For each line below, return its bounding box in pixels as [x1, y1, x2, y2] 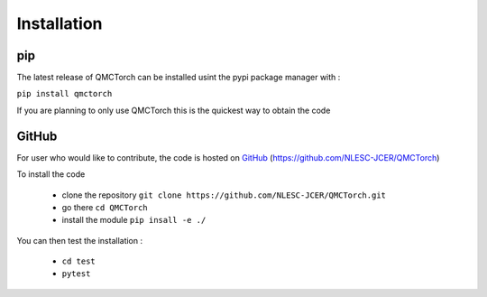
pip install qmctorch [16, 88, 113, 99]
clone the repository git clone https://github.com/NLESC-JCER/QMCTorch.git [61, 190, 387, 200]
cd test [61, 256, 96, 266]
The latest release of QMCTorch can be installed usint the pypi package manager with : [16, 72, 341, 83]
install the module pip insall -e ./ [61, 215, 207, 226]
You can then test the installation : [16, 235, 143, 246]
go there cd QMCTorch [61, 201, 148, 212]
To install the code [16, 169, 86, 180]
